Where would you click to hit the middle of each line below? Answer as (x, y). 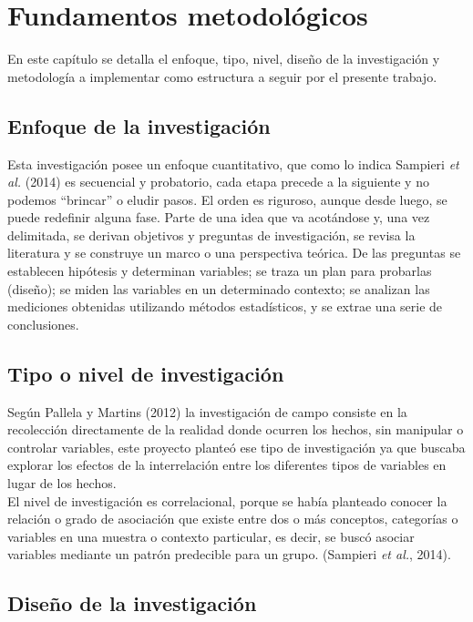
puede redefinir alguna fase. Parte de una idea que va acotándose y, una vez (219, 217)
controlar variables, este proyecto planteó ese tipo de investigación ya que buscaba (236, 447)
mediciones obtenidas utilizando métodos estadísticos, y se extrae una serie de (225, 306)
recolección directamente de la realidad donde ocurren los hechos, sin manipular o (236, 429)
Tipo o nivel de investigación (146, 373)
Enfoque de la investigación (139, 125)
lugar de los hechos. (62, 483)
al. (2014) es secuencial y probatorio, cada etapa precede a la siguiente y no (218, 182)
